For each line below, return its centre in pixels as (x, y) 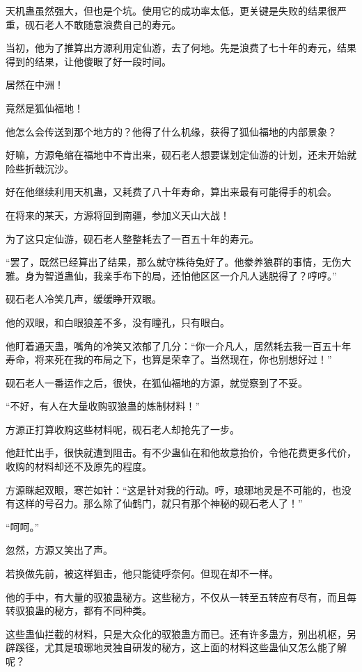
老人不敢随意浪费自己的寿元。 (112, 24)
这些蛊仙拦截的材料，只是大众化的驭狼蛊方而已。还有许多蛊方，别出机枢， (176, 633)
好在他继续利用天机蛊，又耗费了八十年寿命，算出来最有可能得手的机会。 (171, 192)
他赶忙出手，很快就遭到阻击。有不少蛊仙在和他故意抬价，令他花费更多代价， (181, 453)
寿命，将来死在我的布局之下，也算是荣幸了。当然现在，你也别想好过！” (169, 359)
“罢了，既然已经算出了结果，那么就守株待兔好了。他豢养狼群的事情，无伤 (174, 262)
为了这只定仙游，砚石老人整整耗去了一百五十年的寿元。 (132, 238)
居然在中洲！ (35, 85)
